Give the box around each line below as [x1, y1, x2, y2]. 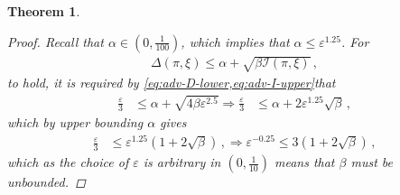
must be [350, 153, 394, 172]
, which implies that [181, 32, 290, 51]
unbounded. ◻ [7, 172, 86, 191]
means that [274, 153, 335, 172]
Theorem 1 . [7, 2, 80, 20]
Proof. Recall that [7, 32, 104, 51]
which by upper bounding [7, 113, 144, 132]
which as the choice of [7, 153, 129, 172]
